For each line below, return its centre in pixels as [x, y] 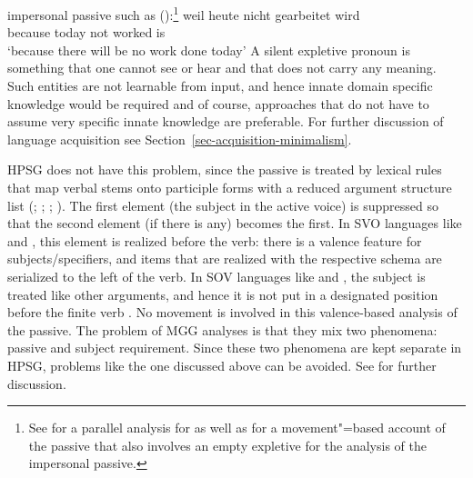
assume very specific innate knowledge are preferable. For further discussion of [226, 121]
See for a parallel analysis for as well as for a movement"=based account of [237, 428]
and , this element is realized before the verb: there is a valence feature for [215, 240]
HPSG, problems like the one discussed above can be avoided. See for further [222, 365]
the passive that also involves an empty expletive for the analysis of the [227, 445]
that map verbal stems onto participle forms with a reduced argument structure [230, 187]
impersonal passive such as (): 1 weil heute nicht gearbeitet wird [184, 13]
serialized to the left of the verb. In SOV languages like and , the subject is [216, 276]
